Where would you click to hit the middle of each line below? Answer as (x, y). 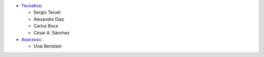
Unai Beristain (48, 46)
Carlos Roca (46, 26)
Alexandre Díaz (49, 19)
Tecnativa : (32, 6)
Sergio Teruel (47, 13)
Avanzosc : (32, 39)
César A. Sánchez (52, 33)
